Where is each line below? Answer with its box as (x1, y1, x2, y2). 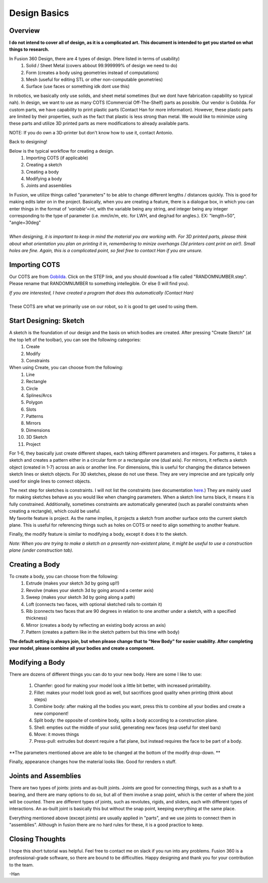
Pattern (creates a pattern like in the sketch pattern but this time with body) (26, 629, 180, 635)
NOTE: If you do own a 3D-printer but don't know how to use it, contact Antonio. (9, 129, 174, 135)
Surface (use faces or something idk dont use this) (26, 84, 130, 90)
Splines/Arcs (26, 392, 52, 398)
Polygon (26, 399, 43, 405)
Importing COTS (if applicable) (26, 155, 89, 161)
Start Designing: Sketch (9, 316, 84, 325)
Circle (26, 386, 38, 392)
